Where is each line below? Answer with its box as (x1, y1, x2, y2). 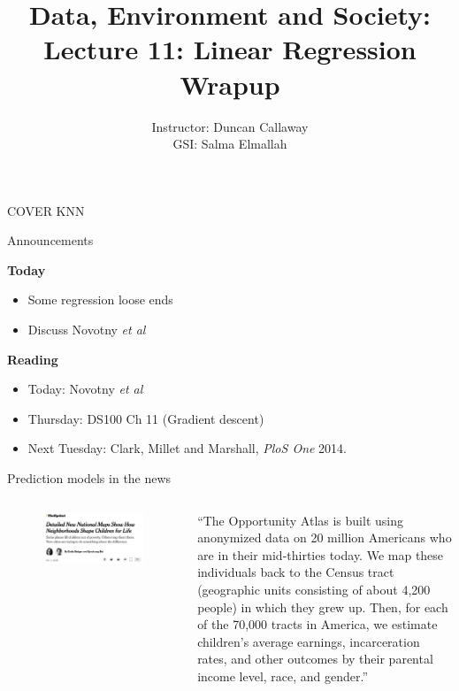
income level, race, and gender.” (197, 666, 369, 685)
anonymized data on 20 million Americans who (197, 528, 452, 547)
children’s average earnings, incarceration (197, 632, 420, 650)
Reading (7, 349, 58, 368)
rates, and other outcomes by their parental (197, 649, 433, 668)
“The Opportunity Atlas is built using (197, 511, 403, 529)
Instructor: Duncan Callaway (151, 117, 309, 135)
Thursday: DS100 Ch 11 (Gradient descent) (27, 409, 264, 427)
